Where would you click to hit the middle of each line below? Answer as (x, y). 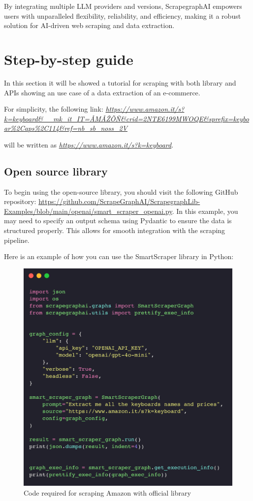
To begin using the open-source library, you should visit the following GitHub (121, 192)
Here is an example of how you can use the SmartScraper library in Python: (119, 256)
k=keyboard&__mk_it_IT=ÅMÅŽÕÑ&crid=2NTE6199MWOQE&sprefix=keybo (126, 118)
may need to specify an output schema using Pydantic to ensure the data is (118, 221)
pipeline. (17, 240)
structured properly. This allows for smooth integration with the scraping (115, 230)
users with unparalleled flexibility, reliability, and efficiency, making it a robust (123, 15)
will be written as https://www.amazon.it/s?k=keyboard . (89, 144)
